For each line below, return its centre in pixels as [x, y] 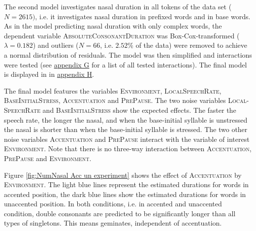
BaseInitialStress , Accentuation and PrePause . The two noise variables [115, 100]
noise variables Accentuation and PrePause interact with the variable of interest [127, 139]
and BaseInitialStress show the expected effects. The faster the [139, 110]
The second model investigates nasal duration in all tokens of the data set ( [118, 6]
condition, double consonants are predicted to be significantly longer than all [120, 213]
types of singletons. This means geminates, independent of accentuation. [113, 223]
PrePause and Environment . [48, 158]
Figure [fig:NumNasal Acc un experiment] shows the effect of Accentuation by [123, 175]
